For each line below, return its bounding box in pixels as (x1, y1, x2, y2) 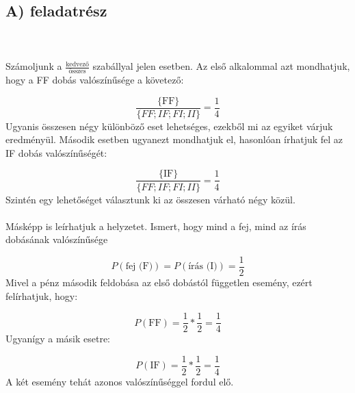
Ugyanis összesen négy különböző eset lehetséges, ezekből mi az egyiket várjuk (5, 118, 333, 133)
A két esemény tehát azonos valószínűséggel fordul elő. (5, 374, 234, 388)
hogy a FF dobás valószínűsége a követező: (5, 73, 184, 87)
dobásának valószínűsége (5, 232, 108, 246)
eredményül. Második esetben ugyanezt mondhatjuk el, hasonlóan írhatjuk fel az (5, 132, 343, 147)
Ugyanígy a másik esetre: (5, 331, 111, 346)
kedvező (66, 60, 89, 68)
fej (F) (125, 262, 153, 272)
